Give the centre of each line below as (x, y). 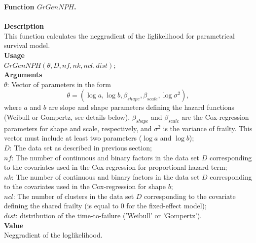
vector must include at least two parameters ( (73, 138)
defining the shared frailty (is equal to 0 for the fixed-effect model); (105, 206)
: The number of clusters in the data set (73, 196)
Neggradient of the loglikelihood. (53, 235)
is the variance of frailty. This (208, 128)
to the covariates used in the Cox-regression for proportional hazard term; (116, 167)
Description (24, 26)
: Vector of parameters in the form (59, 84)
